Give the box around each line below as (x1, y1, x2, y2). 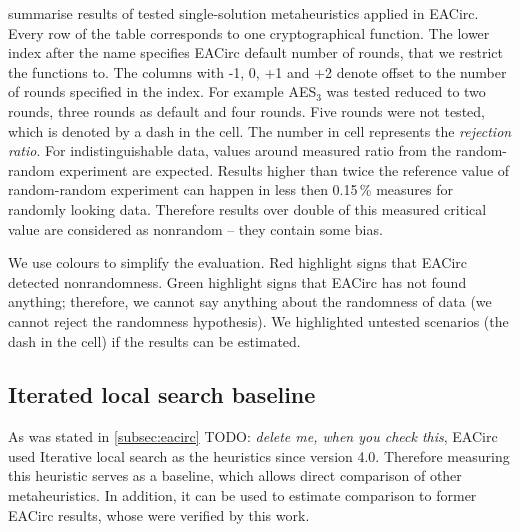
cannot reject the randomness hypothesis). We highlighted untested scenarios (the (8, 310, 509, 331)
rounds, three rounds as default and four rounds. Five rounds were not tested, (8, 100, 485, 121)
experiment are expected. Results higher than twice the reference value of (59, 159, 510, 180)
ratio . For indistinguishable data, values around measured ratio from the (8, 140, 451, 161)
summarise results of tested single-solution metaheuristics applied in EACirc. (8, 3, 479, 23)
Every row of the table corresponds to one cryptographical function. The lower (8, 22, 490, 43)
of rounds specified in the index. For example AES (8, 81, 317, 102)
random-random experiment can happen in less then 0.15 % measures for (8, 179, 453, 200)
